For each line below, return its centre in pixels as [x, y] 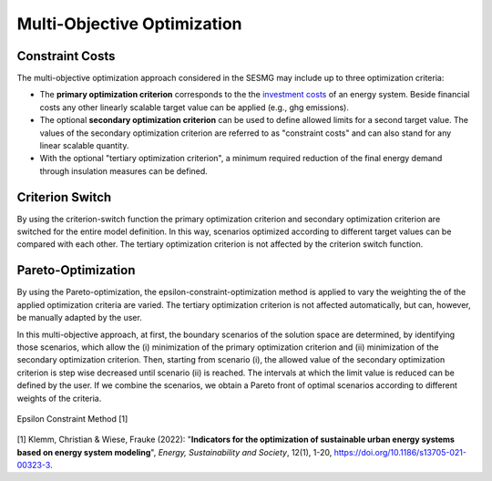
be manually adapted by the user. [80, 318]
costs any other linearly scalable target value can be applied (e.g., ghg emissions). [195, 107]
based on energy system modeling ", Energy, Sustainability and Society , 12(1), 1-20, [174, 452]
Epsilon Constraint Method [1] [72, 418]
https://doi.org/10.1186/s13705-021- [400, 452]
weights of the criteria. [59, 398]
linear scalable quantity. [84, 146]
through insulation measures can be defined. [124, 171]
